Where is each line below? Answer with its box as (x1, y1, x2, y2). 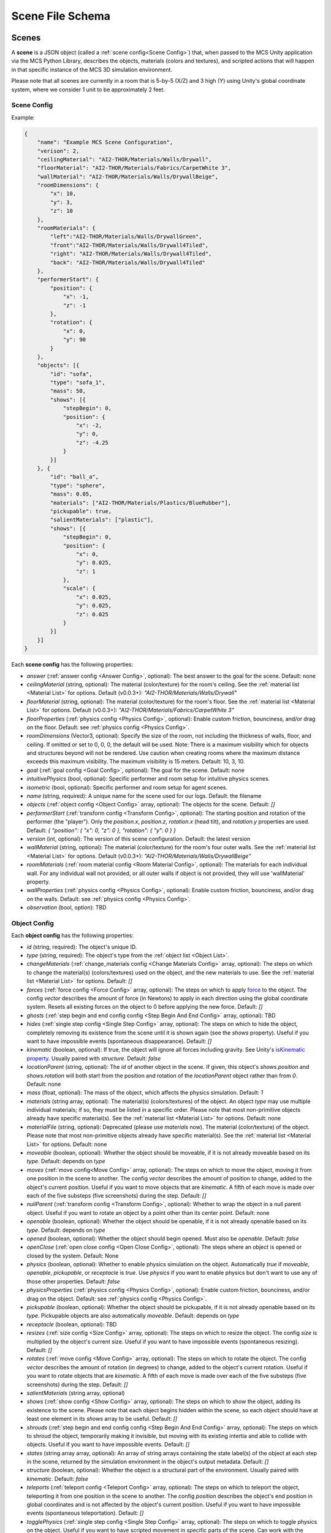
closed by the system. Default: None (26, 1252, 119, 1260)
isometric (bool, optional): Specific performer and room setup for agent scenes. (26, 784, 228, 791)
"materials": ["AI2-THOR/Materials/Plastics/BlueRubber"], (50, 499, 232, 506)
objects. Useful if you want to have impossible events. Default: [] (26, 1441, 190, 1448)
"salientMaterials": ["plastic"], (50, 516, 154, 524)
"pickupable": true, (50, 508, 112, 514)
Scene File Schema (11, 9, 110, 23)
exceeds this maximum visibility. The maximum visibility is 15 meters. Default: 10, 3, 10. (26, 758, 245, 765)
